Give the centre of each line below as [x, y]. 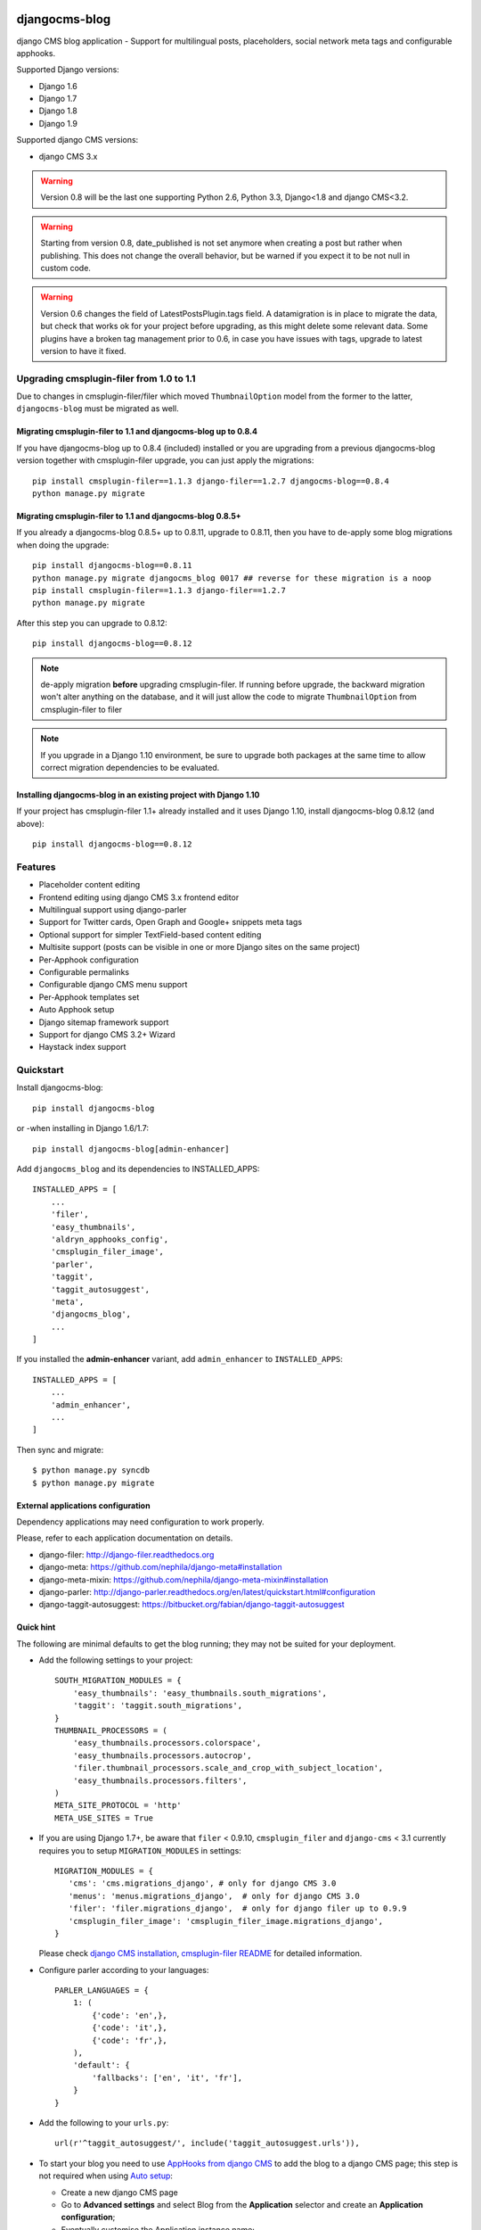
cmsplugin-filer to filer [82, 709]
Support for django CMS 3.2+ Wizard [107, 1034]
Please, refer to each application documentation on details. [125, 1538]
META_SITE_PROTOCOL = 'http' [118, 1805]
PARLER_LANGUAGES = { [102, 1990]
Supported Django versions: [68, 70]
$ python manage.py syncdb [91, 1470]
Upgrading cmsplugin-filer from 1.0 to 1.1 [106, 378]
